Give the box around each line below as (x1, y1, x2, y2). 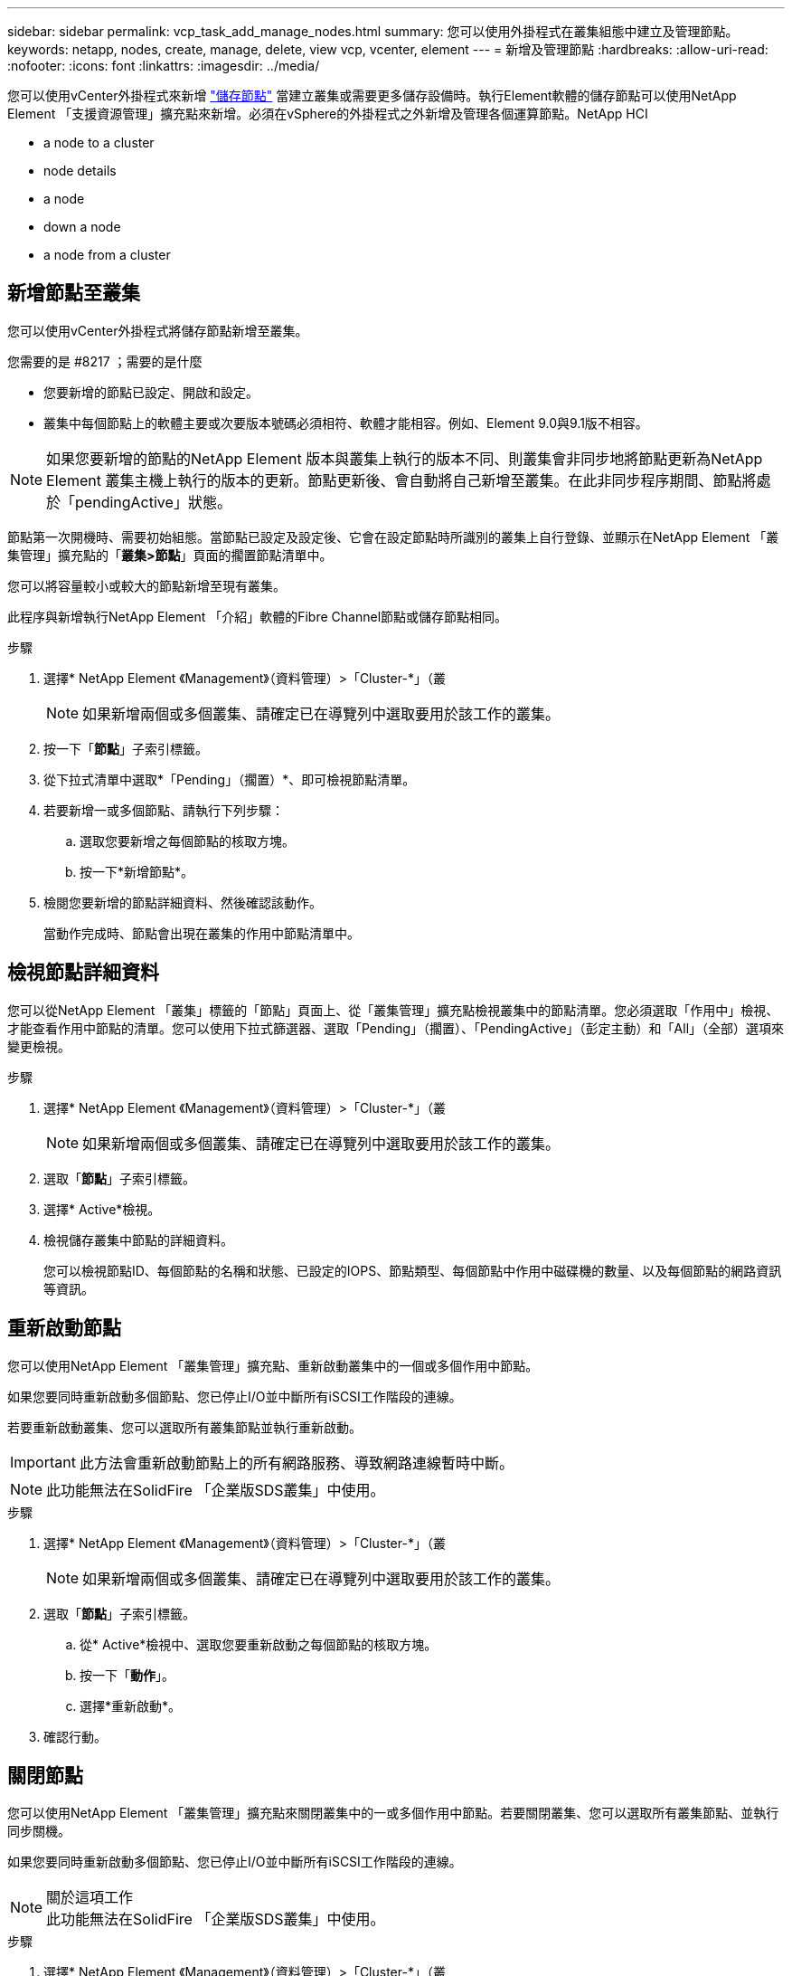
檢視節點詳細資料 (7, 961, 159, 984)
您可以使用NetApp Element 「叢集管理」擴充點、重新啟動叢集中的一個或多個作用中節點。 (7, 1357, 539, 1373)
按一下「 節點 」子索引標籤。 (43, 740, 208, 756)
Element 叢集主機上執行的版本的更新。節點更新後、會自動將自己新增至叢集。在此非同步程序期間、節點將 (46, 470, 757, 489)
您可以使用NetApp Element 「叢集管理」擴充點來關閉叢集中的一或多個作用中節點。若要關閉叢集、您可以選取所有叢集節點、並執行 (7, 1805, 779, 1821)
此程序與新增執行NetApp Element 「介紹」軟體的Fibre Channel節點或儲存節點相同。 (7, 608, 508, 624)
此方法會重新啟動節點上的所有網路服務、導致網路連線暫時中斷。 (79, 1453, 514, 1472)
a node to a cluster (43, 135, 155, 150)
